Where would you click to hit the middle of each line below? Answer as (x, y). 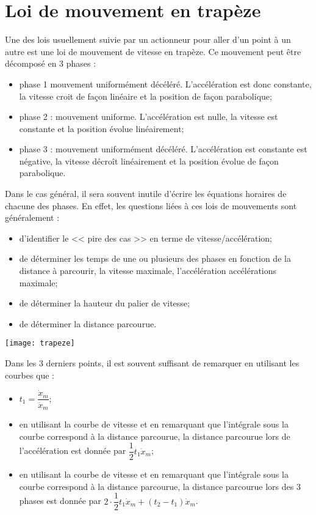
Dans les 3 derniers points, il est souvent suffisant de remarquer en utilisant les (152, 363)
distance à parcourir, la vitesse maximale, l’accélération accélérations (148, 271)
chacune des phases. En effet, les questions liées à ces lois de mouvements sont (151, 205)
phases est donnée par (60, 501)
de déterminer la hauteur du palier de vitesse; (104, 303)
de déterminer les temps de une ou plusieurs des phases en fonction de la (155, 258)
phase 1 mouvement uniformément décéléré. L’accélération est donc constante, (165, 83)
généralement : (32, 217)
